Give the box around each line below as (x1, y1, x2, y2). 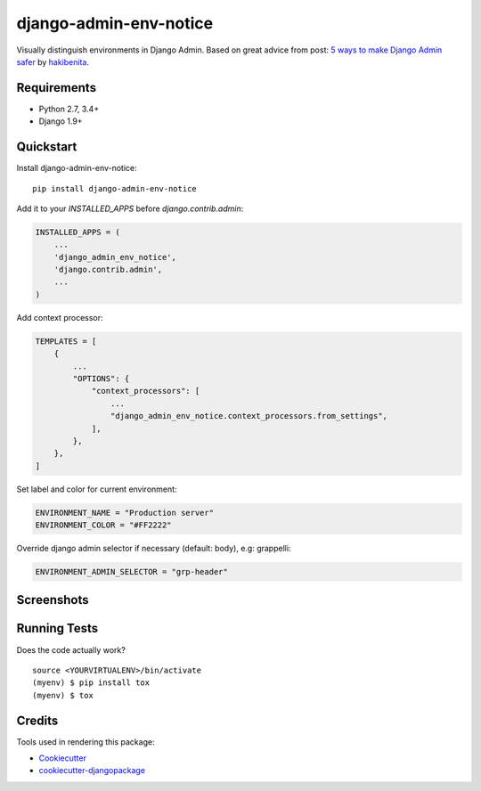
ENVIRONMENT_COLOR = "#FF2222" (35, 520, 173, 530)
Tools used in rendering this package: (16, 736, 155, 747)
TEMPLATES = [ (35, 336, 97, 347)
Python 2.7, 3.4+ (38, 103, 100, 114)
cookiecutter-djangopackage (38, 765, 146, 776)
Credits (16, 713, 59, 728)
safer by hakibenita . (16, 56, 89, 67)
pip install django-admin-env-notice (32, 183, 198, 193)
